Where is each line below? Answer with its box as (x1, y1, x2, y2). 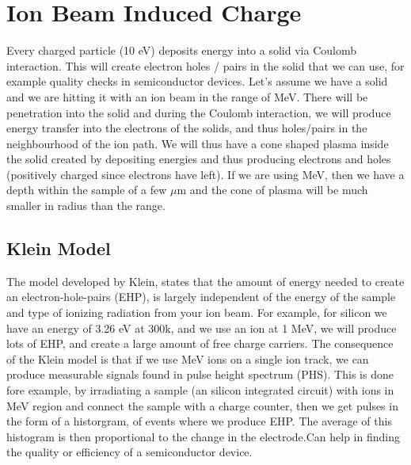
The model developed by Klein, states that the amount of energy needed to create (6, 273, 405, 289)
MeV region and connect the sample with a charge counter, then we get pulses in (6, 397, 398, 414)
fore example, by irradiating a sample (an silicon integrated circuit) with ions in (6, 382, 394, 398)
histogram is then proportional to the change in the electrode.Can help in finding (6, 428, 400, 444)
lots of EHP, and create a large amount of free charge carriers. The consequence (6, 335, 394, 352)
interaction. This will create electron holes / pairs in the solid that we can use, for (6, 57, 405, 74)
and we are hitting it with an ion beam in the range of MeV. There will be (6, 88, 368, 105)
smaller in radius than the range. (6, 197, 166, 214)
